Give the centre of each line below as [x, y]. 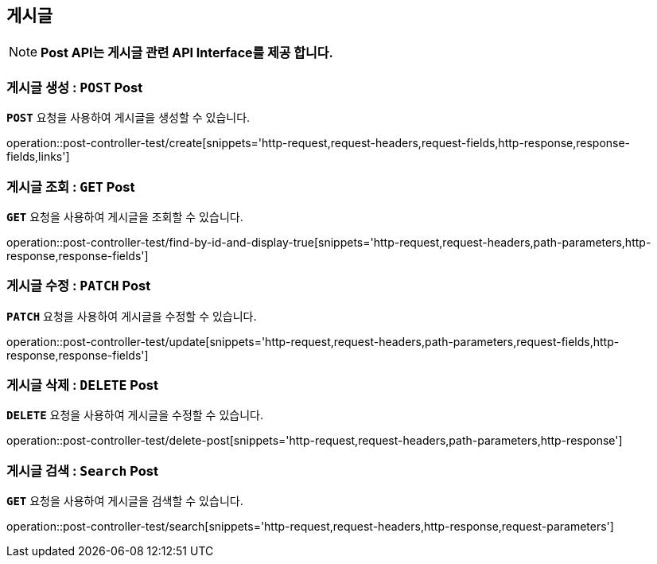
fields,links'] [38, 157]
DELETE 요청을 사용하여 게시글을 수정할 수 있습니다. [135, 415]
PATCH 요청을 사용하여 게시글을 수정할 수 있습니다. [132, 316]
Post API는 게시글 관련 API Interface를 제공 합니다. [187, 53]
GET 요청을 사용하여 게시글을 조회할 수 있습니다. [125, 216]
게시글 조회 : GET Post [71, 187]
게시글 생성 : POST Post [75, 87]
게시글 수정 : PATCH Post [79, 286]
